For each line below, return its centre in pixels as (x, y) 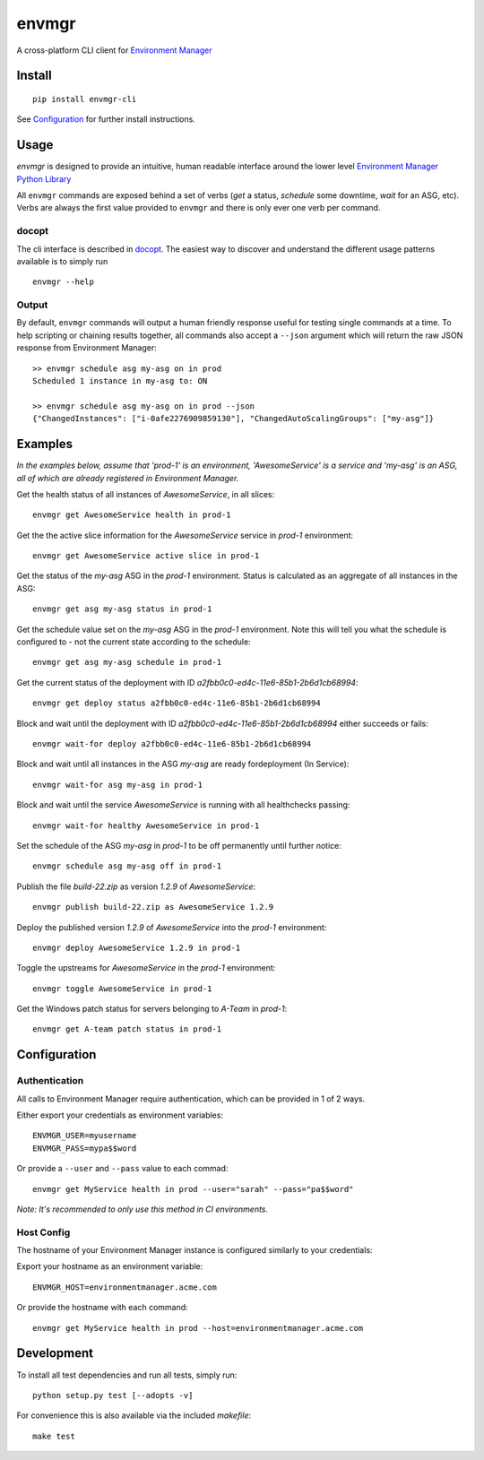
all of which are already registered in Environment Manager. (128, 478)
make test (54, 1436)
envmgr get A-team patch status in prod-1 (127, 1029)
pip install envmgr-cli (85, 99)
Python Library (44, 178)
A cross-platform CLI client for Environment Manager (114, 50)
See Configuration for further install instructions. (106, 119)
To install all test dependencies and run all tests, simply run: (127, 1375)
